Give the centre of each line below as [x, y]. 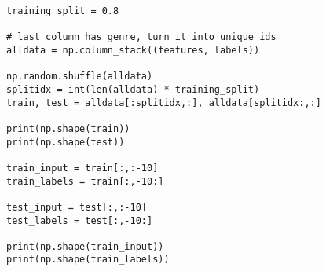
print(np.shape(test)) [66, 142]
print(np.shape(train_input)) [85, 246]
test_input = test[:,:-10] [77, 207]
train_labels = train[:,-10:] [85, 181]
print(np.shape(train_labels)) [88, 260]
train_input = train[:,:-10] [82, 168]
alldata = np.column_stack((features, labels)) [133, 50]
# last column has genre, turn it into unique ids [141, 37]
